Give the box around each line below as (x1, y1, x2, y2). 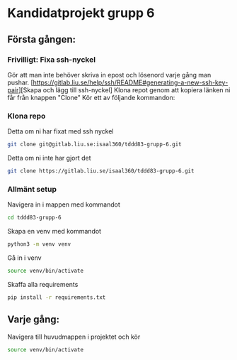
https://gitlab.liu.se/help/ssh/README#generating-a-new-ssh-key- (33, 78, 229, 87)
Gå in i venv (7, 253, 42, 262)
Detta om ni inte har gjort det (7, 154, 91, 163)
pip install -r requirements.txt (7, 293, 106, 301)
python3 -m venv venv (7, 241, 71, 248)
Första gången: (7, 33, 76, 45)
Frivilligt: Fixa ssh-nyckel (7, 55, 96, 65)
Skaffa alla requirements (7, 280, 79, 288)
